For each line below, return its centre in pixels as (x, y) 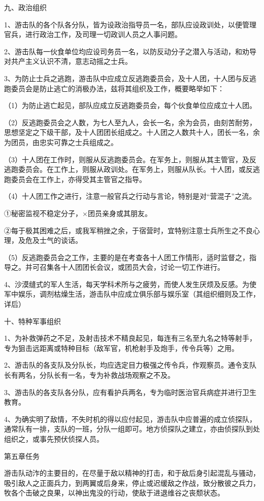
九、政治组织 (25, 7)
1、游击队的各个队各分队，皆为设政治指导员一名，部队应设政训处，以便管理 (130, 24)
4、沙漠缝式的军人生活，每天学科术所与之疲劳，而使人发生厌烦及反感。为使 (130, 284)
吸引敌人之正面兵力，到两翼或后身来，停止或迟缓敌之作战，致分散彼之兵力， (132, 482)
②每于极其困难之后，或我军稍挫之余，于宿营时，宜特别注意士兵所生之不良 (128, 230)
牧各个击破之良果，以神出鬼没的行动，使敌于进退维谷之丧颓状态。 (114, 493)
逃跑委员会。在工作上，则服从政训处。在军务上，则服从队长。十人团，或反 (128, 169)
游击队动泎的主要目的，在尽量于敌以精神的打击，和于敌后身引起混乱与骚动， (132, 473)
